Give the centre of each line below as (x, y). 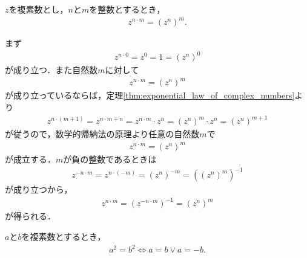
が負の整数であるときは (110, 159)
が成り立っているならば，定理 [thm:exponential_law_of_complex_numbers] (150, 95)
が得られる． (30, 216)
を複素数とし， (38, 9)
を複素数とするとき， (64, 237)
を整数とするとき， (127, 9)
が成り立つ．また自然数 (51, 70)
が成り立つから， (39, 189)
